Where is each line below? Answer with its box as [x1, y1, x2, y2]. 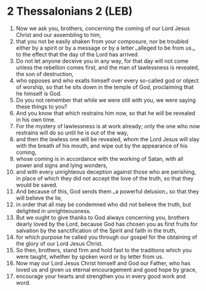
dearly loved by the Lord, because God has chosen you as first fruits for [15, 220, 198, 228]
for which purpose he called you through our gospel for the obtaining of [15, 233, 198, 241]
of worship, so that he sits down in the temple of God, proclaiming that [15, 83, 194, 90]
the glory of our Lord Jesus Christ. [15, 239, 104, 247]
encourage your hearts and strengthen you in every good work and [15, 272, 186, 280]
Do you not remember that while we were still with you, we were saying [15, 96, 196, 104]
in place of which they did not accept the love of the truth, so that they [15, 174, 194, 182]
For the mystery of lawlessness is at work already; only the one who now [15, 122, 200, 130]
